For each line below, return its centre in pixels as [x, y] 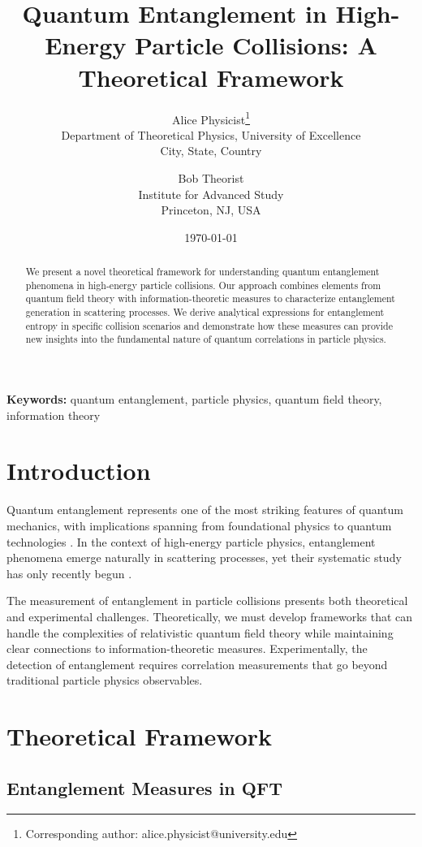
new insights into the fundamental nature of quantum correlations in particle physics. [206, 339]
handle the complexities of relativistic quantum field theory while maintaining [200, 632]
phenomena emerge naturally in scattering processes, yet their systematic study [204, 557]
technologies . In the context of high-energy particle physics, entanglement [191, 541]
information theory [54, 415]
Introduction [79, 471]
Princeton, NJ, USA [211, 210]
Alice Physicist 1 [211, 118]
